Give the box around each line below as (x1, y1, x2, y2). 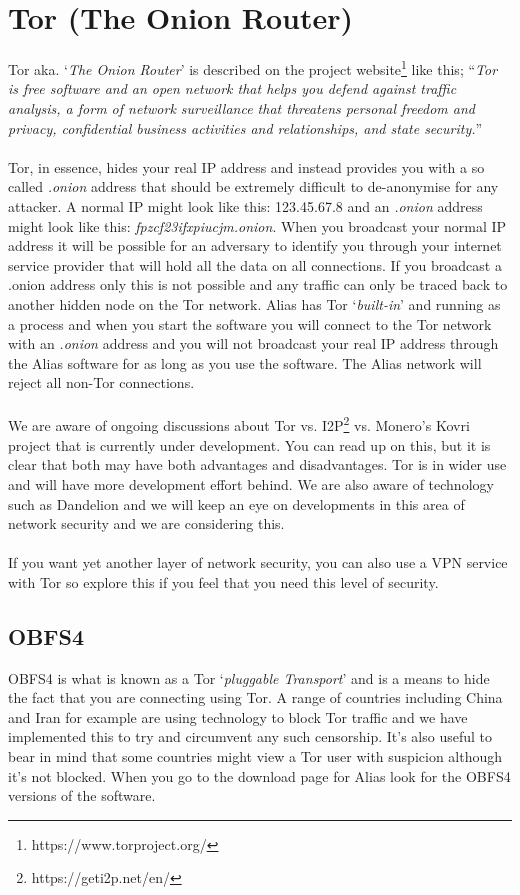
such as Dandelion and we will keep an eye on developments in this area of (8, 493, 465, 514)
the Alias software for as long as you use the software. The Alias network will (8, 352, 482, 373)
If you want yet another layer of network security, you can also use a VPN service (8, 552, 508, 573)
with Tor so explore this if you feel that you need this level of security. (8, 571, 439, 592)
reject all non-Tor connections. (8, 372, 195, 393)
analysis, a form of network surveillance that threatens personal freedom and (8, 97, 475, 118)
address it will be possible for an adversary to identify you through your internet (8, 235, 502, 256)
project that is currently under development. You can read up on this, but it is (8, 434, 491, 455)
